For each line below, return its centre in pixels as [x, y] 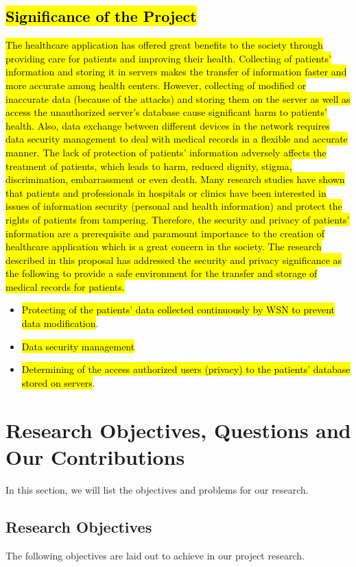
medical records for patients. [65, 286]
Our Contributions [95, 456]
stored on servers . [58, 382]
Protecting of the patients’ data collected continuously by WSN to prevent [178, 310]
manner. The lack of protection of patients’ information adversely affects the [166, 152]
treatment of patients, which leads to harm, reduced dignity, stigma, [149, 166]
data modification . [60, 323]
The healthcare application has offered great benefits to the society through [164, 45]
